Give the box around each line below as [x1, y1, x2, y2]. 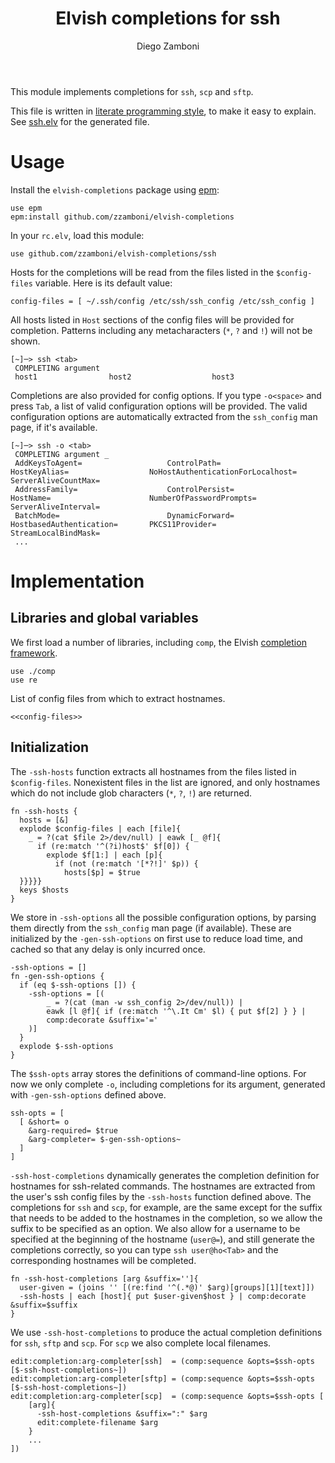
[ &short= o [19, 1117, 70, 1127]
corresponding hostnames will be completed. [10, 1254, 197, 1266]
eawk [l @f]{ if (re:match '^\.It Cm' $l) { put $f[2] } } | [46, 1006, 307, 1016]
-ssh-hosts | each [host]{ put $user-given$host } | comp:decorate [19, 1291, 307, 1301]
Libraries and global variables [10, 610, 199, 627]
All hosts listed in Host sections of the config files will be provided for [10, 313, 295, 326]
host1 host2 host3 [14, 372, 235, 382]
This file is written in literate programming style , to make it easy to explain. [10, 105, 317, 117]
